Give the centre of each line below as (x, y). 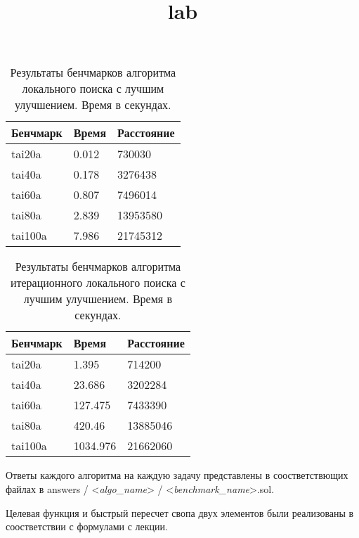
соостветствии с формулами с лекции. (87, 526)
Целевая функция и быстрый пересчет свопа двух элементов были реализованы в (180, 512)
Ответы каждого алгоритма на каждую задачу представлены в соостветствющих (177, 475)
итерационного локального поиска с (98, 283)
